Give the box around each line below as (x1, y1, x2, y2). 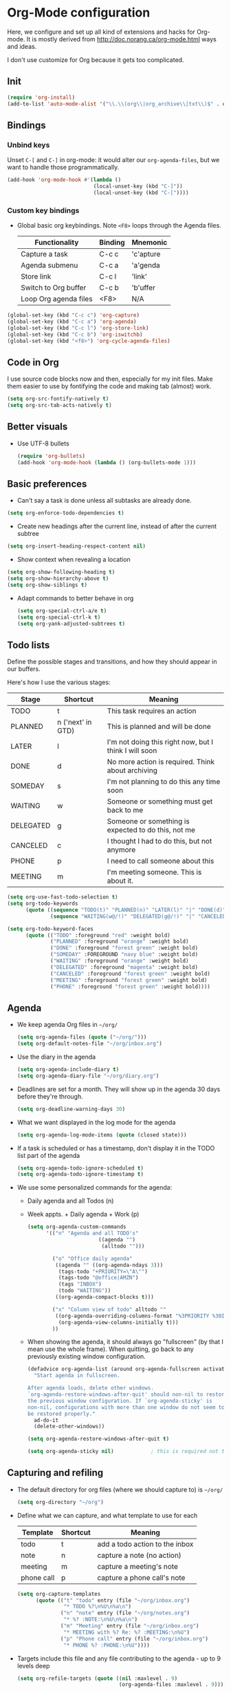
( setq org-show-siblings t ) (7, 581, 88, 588)
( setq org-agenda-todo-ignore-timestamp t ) (16, 1171, 144, 1178)
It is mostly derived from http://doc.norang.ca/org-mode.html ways (26, 34, 217, 43)
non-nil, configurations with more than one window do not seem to (27, 1403, 225, 1411)
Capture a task (20, 250, 69, 259)
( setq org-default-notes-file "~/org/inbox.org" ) (16, 1040, 163, 1048)
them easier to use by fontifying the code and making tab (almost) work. (7, 382, 212, 390)
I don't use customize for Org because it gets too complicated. (7, 55, 184, 63)
